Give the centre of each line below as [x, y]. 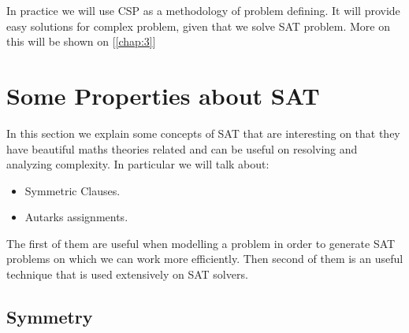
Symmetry [50, 317]
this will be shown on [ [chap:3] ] [81, 41]
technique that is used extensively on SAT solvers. [127, 274]
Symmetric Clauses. [73, 190]
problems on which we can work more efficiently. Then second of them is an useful [205, 259]
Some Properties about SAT [163, 95]
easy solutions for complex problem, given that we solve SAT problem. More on [198, 26]
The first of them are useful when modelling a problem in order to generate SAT [201, 243]
